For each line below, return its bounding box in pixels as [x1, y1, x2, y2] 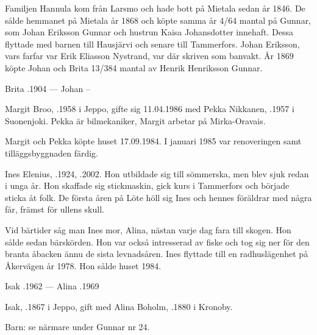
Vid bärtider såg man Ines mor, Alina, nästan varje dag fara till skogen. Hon [5, 223, 291, 236]
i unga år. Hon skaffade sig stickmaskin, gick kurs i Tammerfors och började [5, 179, 290, 192]
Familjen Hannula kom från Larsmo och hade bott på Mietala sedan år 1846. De [5, 2, 305, 14]
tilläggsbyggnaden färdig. [5, 146, 98, 159]
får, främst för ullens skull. [5, 203, 104, 216]
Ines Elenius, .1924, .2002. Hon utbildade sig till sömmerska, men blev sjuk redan [5, 167, 309, 180]
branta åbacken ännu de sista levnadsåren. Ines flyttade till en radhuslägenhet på [5, 247, 308, 260]
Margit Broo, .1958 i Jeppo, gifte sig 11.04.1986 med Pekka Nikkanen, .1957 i [5, 102, 294, 115]
